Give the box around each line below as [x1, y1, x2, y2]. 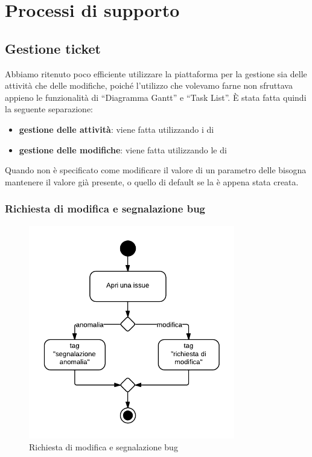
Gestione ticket [5, 39, 101, 57]
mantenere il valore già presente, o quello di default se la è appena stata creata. [5, 175, 299, 188]
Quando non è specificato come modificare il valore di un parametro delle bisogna [5, 164, 307, 176]
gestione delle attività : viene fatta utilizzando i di [19, 123, 214, 135]
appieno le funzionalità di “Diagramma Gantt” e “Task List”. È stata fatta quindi [5, 91, 307, 103]
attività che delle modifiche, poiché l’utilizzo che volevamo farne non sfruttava [5, 79, 293, 92]
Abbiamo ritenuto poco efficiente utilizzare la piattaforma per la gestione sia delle [5, 67, 307, 80]
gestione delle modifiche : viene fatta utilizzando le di [19, 143, 227, 156]
